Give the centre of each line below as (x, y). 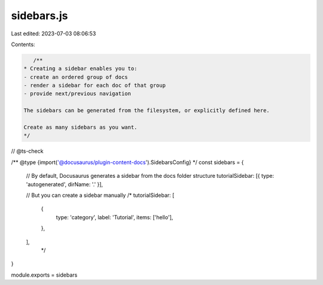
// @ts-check (27, 151)
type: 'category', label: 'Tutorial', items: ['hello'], (115, 217)
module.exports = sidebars (44, 275)
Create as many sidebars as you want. (80, 128)
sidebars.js (39, 16)
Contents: (23, 44)
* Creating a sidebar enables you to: (80, 69)
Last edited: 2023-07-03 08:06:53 (54, 34)
